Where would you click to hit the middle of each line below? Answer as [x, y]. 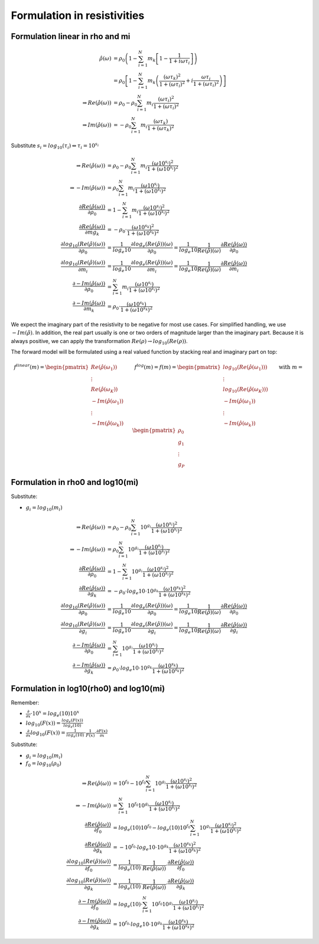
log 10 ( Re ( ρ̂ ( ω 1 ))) [245, 368]
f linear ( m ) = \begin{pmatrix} [51, 367]
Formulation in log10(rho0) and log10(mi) [88, 688]
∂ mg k [92, 232]
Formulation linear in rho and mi [71, 36]
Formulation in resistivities [78, 15]
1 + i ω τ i [179, 62]
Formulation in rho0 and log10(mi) [75, 482]
